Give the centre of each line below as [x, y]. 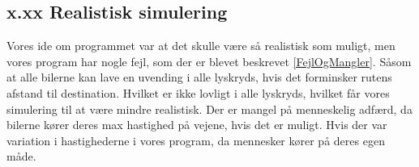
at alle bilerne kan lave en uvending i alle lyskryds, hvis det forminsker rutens [199, 77]
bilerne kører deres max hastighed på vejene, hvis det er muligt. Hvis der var [197, 125]
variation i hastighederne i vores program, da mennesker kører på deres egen [196, 140]
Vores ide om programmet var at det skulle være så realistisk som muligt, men [201, 46]
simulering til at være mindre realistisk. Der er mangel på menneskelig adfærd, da [209, 109]
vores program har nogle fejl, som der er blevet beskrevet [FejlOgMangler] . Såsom [209, 61]
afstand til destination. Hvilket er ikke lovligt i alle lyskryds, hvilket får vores [198, 92]
